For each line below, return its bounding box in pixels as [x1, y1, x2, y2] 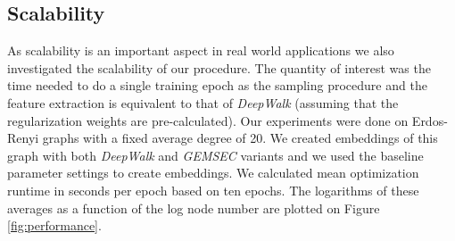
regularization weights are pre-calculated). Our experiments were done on [7, 111, 409, 129]
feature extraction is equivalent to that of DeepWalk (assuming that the [7, 93, 399, 112]
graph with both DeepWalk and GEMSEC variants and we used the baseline [7, 145, 424, 164]
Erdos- [411, 111, 448, 129]
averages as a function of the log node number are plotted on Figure [7, 198, 380, 217]
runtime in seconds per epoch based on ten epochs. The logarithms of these [7, 180, 419, 199]
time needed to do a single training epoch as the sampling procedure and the [7, 76, 427, 95]
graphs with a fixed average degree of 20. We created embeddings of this [42, 129, 438, 147]
